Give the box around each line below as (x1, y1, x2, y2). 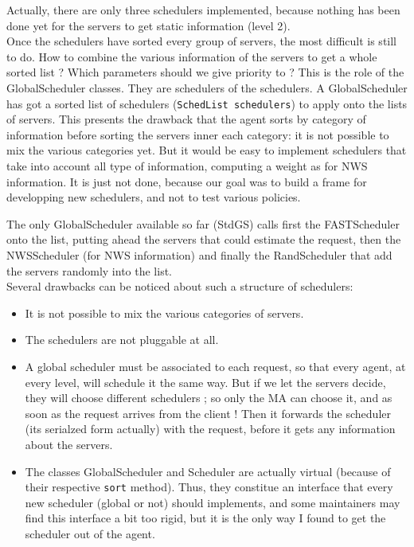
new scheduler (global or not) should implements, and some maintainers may (25, 494, 400, 510)
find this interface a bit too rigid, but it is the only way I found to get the (25, 510, 386, 526)
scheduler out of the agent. (25, 525, 155, 541)
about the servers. (25, 436, 113, 452)
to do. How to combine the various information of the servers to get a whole (6, 48, 377, 64)
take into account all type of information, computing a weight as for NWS (6, 158, 368, 174)
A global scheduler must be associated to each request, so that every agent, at (25, 358, 406, 374)
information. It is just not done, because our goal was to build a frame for (6, 173, 367, 189)
